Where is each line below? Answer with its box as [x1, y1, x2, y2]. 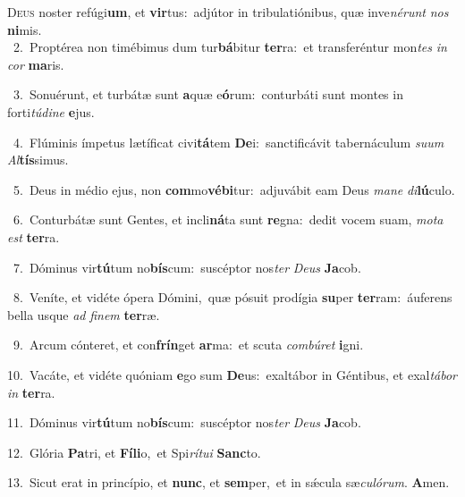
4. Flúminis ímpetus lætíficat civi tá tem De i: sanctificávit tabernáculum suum [13, 132, 444, 151]
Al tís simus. [7, 150, 69, 169]
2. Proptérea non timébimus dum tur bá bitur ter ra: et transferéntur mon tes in [13, 38, 447, 56]
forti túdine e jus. [7, 102, 95, 121]
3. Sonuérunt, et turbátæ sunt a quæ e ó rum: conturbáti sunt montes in [13, 85, 403, 104]
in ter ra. [7, 383, 55, 401]
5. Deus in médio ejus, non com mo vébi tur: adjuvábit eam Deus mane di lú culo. [13, 180, 455, 198]
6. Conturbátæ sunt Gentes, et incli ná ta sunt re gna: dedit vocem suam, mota [13, 210, 444, 229]
